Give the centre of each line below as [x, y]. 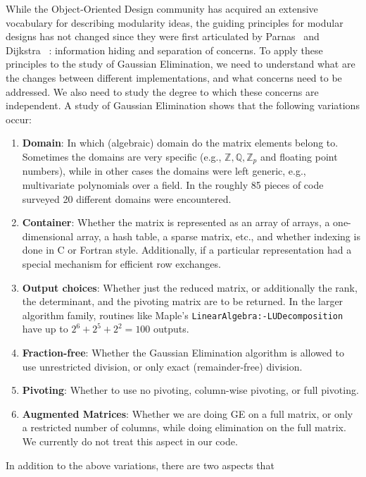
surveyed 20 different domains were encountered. [127, 198]
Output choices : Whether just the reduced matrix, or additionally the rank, [190, 287]
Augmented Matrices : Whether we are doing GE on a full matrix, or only [188, 413]
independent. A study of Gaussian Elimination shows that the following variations [183, 105]
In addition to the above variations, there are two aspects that [140, 465]
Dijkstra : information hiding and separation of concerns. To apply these [164, 50]
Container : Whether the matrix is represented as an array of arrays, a [176, 222]
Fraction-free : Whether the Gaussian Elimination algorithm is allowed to [183, 352]
